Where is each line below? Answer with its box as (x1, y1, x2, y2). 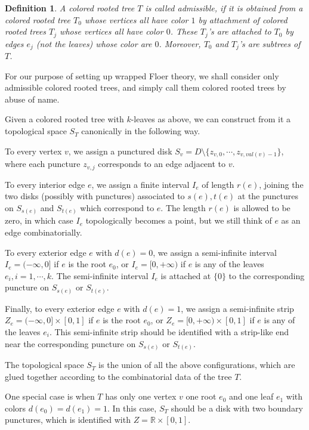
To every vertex (5, 144, 62, 157)
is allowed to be (233, 201, 291, 214)
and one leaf (228, 390, 274, 403)
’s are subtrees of (239, 37, 301, 50)
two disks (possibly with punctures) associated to (5, 190, 185, 202)
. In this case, (107, 401, 157, 414)
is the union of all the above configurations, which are (98, 358, 295, 371)
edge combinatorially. (5, 225, 82, 238)
